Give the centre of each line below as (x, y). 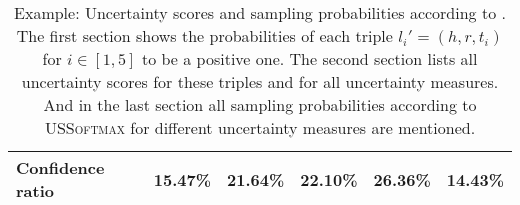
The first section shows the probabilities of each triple (204, 35)
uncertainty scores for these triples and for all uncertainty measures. (260, 81)
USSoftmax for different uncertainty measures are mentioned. (260, 127)
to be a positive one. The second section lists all (309, 58)
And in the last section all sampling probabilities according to (260, 104)
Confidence (60, 167)
